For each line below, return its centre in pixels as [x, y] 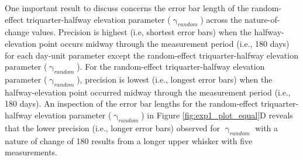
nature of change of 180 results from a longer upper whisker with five [129, 140]
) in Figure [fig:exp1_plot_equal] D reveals [217, 115]
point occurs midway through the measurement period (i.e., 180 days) [164, 43]
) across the [221, 19]
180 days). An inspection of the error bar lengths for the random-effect [132, 103]
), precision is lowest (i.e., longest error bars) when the [175, 79]
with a [267, 127]
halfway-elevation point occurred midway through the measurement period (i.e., [148, 92]
